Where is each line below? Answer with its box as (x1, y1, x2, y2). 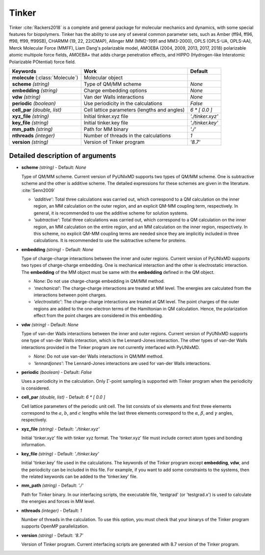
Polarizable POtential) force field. (9, 59, 76, 65)
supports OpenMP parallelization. (21, 523, 89, 529)
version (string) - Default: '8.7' (21, 532, 83, 538)
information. (21, 442, 46, 448)
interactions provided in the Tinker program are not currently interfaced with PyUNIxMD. (21, 344, 200, 350)
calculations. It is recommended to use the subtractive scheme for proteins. (33, 238, 186, 243)
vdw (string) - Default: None (21, 321, 79, 327)
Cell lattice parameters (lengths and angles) (83, 106, 185, 113)
